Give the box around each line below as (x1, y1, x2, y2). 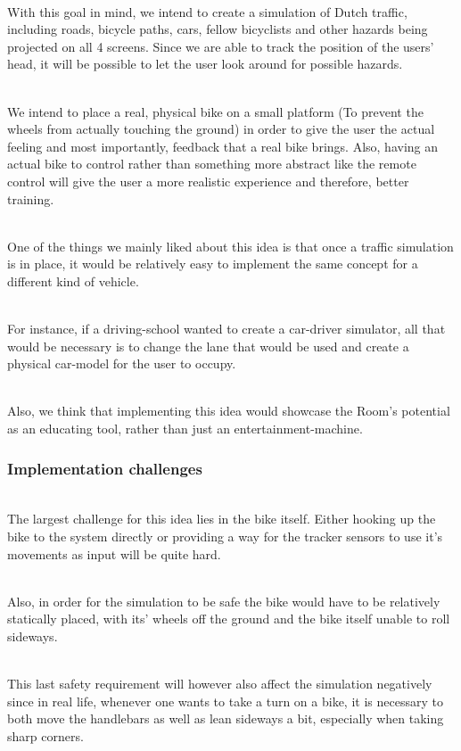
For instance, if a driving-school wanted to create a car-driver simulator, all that (7, 319, 446, 338)
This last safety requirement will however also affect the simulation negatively (7, 674, 432, 693)
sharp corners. (7, 727, 84, 745)
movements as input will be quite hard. (7, 544, 221, 563)
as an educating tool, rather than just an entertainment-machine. (7, 419, 363, 438)
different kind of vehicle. (7, 271, 139, 290)
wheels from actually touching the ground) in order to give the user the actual (7, 120, 435, 138)
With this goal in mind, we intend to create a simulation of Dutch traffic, (7, 2, 407, 21)
